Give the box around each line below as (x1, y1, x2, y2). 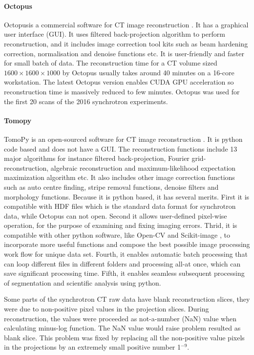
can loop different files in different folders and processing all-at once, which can (4, 258, 241, 268)
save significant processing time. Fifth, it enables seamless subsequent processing (4, 268, 245, 278)
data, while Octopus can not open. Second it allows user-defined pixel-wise (4, 210, 227, 221)
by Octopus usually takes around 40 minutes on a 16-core (62, 67, 234, 77)
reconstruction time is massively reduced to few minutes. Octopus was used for (4, 86, 240, 96)
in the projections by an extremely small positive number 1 (4, 342, 181, 352)
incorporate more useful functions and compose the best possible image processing (4, 239, 250, 249)
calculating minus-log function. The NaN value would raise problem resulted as (4, 323, 241, 333)
